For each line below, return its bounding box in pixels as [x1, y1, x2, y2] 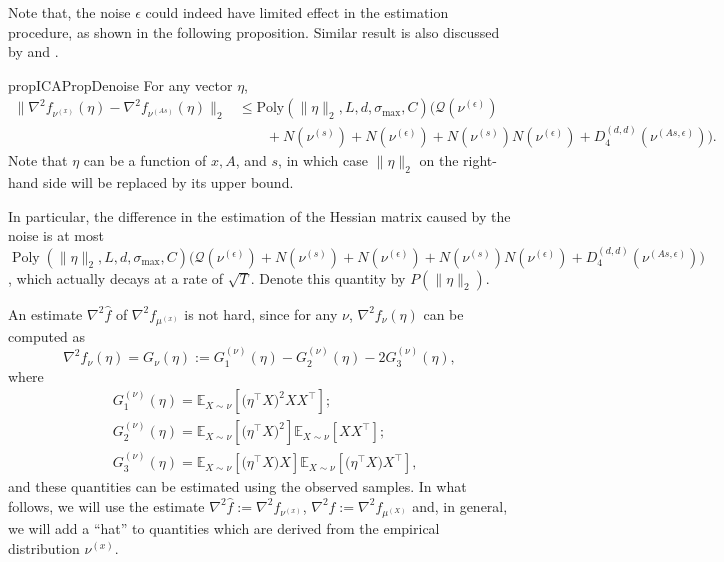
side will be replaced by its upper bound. [43, 172, 294, 193]
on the [419, 150, 459, 171]
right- [463, 150, 497, 171]
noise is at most [8, 225, 104, 246]
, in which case [278, 150, 369, 171]
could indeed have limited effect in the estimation [145, 2, 449, 22]
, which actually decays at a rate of [8, 267, 224, 288]
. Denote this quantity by [250, 267, 406, 288]
